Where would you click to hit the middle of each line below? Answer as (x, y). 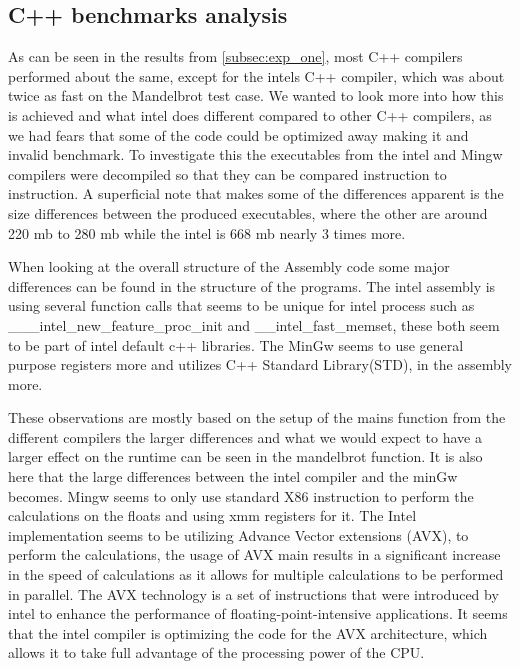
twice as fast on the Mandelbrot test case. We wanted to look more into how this (256, 95)
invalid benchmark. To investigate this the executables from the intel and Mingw (255, 154)
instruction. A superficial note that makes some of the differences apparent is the (256, 193)
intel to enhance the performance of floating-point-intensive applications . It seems (258, 613)
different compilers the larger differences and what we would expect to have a (245, 436)
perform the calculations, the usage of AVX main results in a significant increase (254, 554)
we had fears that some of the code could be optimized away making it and (238, 134)
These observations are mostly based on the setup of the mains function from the (257, 417)
